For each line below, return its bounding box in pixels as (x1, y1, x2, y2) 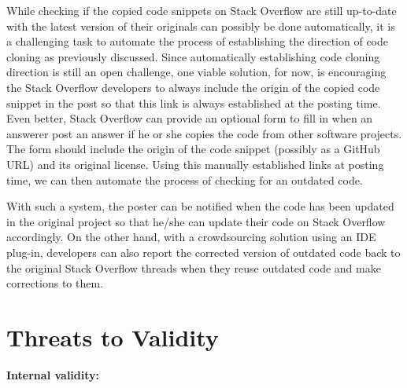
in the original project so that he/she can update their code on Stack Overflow (6, 213, 386, 229)
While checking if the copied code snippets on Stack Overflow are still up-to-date (6, 2, 397, 18)
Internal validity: (6, 366, 100, 383)
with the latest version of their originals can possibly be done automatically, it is (6, 17, 395, 34)
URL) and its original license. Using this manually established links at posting (6, 156, 384, 172)
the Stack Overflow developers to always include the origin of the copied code (6, 79, 380, 95)
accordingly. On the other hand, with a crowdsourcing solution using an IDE (6, 229, 376, 245)
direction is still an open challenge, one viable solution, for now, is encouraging (6, 64, 387, 80)
